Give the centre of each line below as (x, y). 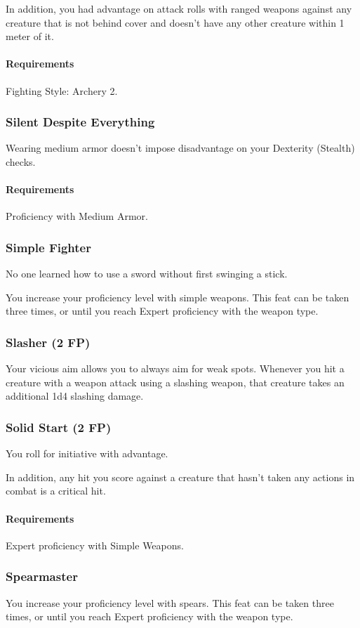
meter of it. (30, 36)
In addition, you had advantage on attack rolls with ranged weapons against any (179, 8)
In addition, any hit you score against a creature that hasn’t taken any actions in (180, 477)
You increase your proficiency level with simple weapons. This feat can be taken (178, 297)
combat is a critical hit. (56, 491)
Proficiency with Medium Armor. (77, 216)
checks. (21, 161)
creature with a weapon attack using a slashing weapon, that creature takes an (175, 382)
